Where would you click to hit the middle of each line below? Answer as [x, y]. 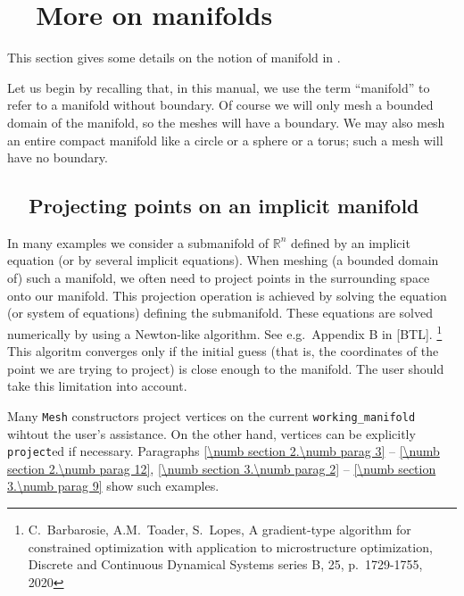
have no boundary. [58, 157]
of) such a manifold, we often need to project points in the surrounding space [219, 278]
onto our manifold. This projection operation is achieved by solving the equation [227, 295]
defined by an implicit [351, 242]
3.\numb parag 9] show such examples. [113, 486]
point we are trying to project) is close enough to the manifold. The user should [226, 368]
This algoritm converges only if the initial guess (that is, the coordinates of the [223, 351]
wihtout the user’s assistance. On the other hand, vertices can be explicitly [211, 433]
